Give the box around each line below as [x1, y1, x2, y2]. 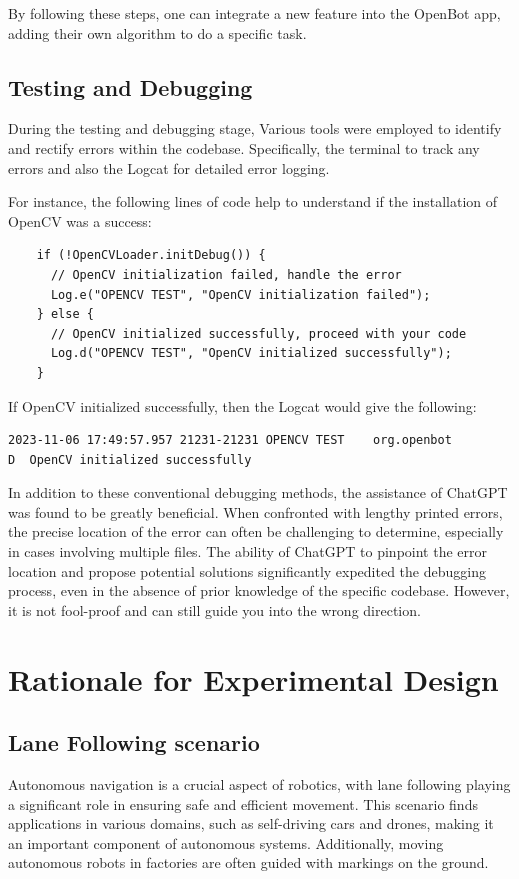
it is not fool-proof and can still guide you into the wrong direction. [8, 599, 421, 620]
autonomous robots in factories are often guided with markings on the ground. [8, 852, 489, 873]
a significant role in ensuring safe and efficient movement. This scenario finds [8, 793, 478, 814]
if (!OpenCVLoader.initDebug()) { [36, 248, 266, 263]
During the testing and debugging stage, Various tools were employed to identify [8, 118, 502, 139]
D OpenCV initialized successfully [8, 452, 252, 467]
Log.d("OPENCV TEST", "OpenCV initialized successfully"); [50, 346, 452, 361]
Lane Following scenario [8, 727, 260, 758]
